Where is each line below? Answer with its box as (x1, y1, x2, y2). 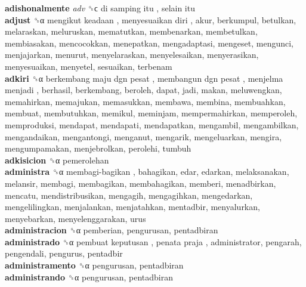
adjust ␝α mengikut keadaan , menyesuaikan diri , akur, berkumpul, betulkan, (5, 13, 296, 26)
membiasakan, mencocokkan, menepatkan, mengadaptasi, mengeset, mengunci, (5, 36, 293, 49)
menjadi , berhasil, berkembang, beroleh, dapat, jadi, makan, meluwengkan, (5, 84, 282, 96)
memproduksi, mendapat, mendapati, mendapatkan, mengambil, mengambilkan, (5, 118, 299, 131)
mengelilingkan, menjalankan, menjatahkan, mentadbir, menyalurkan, (5, 200, 260, 213)
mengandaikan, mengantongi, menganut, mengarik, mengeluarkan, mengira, (5, 130, 282, 143)
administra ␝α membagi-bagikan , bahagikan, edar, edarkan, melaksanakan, (5, 165, 289, 178)
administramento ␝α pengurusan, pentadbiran (5, 259, 184, 271)
